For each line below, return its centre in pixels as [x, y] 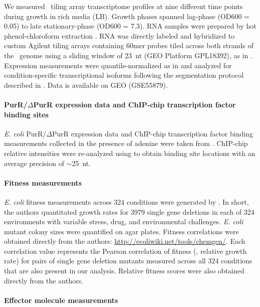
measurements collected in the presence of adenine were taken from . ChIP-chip [126, 143]
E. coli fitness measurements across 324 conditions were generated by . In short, [126, 201]
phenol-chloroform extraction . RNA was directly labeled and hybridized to [119, 35]
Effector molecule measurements [61, 300]
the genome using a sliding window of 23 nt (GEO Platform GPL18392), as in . [128, 55]
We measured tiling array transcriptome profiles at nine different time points [123, 6]
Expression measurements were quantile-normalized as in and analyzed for [118, 65]
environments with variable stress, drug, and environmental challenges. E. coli [124, 221]
